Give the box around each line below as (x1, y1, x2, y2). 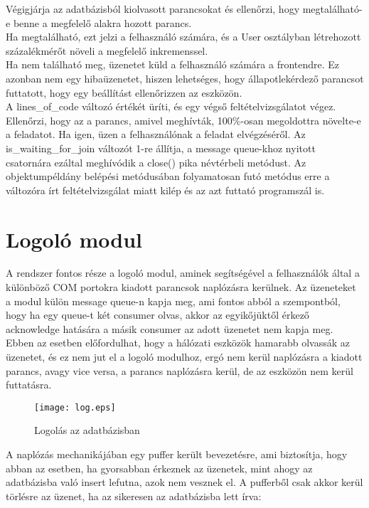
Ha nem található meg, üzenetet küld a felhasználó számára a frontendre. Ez (6, 57, 340, 72)
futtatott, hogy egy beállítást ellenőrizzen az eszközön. (6, 85, 242, 100)
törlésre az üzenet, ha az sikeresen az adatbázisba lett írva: (6, 488, 262, 503)
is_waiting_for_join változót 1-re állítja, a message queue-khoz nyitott (6, 140, 316, 155)
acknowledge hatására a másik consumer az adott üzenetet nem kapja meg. (6, 321, 333, 336)
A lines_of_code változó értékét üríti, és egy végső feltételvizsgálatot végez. (6, 99, 336, 114)
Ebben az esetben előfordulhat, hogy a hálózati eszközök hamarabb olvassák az (6, 335, 350, 350)
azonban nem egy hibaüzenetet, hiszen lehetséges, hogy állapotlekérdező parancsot (6, 70, 364, 85)
